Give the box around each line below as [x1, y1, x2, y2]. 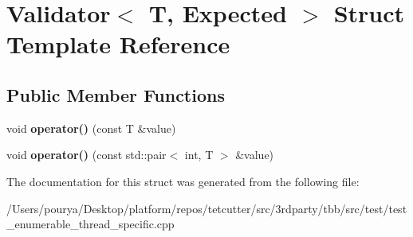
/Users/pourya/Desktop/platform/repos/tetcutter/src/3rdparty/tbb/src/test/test [6, 200, 407, 216]
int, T [184, 146, 214, 163]
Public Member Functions [6, 82, 225, 107]
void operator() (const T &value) [6, 119, 176, 136]
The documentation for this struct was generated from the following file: [6, 173, 360, 189]
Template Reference [6, 28, 230, 60]
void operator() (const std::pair [6, 146, 167, 163]
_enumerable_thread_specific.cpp [6, 216, 175, 232]
